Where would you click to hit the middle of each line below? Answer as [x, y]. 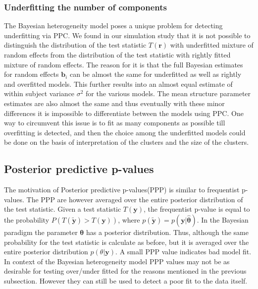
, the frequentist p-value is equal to [197, 209]
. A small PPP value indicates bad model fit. [183, 252]
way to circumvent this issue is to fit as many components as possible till [115, 123]
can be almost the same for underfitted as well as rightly [156, 74]
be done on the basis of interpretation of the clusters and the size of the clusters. [127, 142]
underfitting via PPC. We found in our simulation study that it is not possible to [127, 35]
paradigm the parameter [41, 232]
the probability [27, 219]
